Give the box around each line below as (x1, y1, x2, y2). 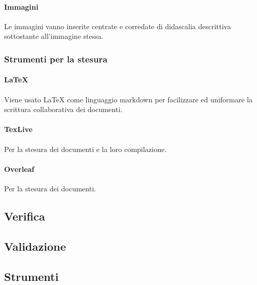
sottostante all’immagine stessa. (4, 31, 104, 41)
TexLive (4, 124, 33, 135)
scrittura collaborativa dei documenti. (4, 104, 123, 115)
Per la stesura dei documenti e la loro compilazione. (4, 143, 167, 154)
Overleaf (4, 163, 34, 174)
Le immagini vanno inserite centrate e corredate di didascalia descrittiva (4, 20, 231, 31)
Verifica (4, 208, 45, 224)
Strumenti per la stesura (4, 52, 108, 65)
